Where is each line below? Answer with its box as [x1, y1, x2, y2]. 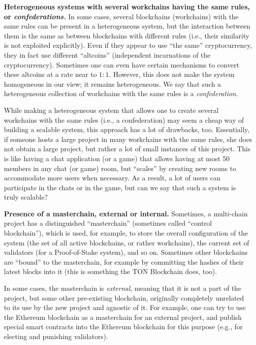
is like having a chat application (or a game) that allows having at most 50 [4, 153, 230, 163]
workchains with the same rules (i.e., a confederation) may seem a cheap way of [4, 114, 244, 125]
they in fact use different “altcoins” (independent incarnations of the [4, 49, 211, 60]
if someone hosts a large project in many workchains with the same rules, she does [4, 134, 252, 144]
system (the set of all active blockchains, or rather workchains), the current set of [4, 237, 250, 247]
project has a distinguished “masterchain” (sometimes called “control [4, 218, 212, 228]
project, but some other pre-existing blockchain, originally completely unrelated [4, 292, 244, 303]
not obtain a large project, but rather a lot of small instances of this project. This [4, 143, 251, 154]
